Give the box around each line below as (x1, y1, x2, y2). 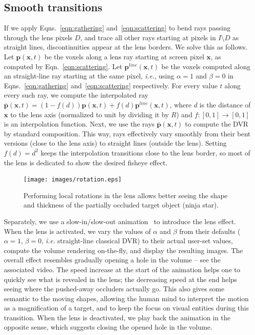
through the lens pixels (4, 32, 72, 42)
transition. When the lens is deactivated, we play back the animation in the (4, 312, 231, 322)
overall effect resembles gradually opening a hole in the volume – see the (4, 255, 221, 265)
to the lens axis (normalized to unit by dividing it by (10, 109, 169, 119)
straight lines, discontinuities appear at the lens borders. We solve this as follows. (4, 42, 248, 52)
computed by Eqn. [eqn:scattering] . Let (4, 61, 122, 71)
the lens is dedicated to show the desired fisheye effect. (4, 157, 168, 167)
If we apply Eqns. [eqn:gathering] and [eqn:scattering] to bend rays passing (4, 23, 231, 33)
